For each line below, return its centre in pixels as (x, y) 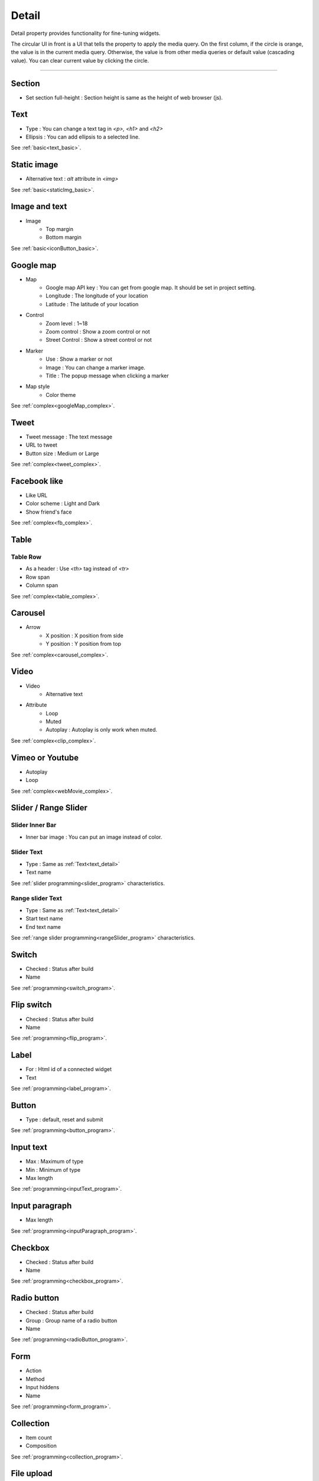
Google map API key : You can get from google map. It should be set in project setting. (151, 287)
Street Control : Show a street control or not (99, 340)
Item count (39, 1437)
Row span (38, 577)
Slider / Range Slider (49, 808)
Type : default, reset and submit (64, 1119)
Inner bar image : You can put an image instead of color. (94, 837)
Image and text (39, 206)
